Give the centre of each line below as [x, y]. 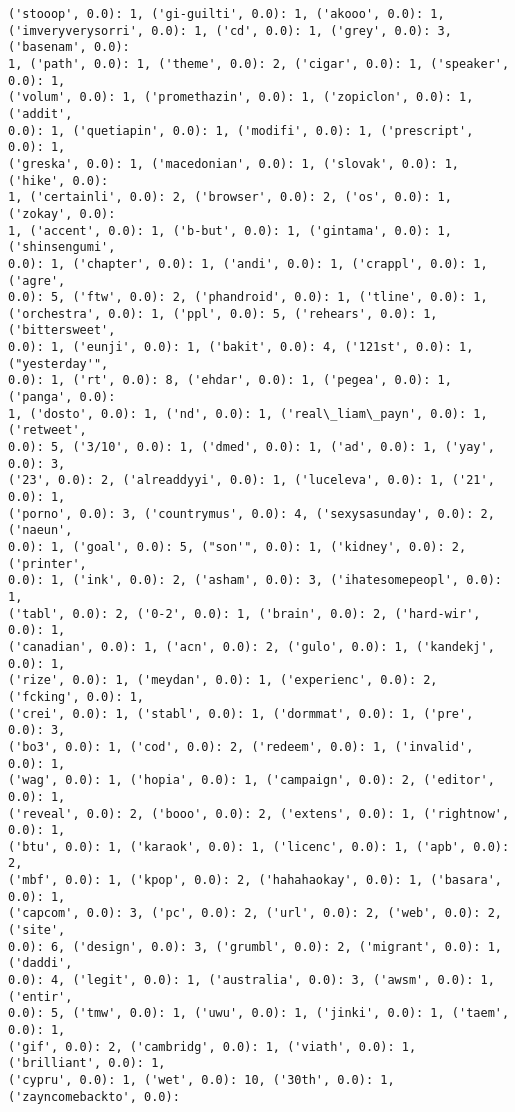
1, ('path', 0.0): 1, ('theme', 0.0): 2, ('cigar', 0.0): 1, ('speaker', [259, 63]
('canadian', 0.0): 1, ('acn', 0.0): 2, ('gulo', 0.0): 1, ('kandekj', [251, 646]
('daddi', [40, 963]
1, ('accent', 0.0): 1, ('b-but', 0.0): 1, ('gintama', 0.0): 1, [230, 230]
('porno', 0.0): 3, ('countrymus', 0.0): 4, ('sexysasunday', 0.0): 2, [251, 513]
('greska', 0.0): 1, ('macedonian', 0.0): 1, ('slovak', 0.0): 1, [234, 163]
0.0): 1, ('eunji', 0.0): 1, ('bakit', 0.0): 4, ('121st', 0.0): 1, [241, 347]
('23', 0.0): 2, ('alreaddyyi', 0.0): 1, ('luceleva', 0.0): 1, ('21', [251, 480]
